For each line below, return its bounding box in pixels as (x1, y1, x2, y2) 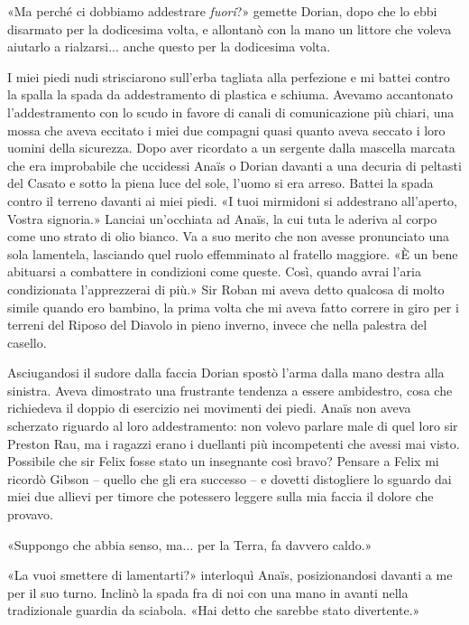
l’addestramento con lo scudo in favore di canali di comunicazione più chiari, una (7, 102, 455, 121)
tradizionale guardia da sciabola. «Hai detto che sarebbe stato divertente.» (7, 601, 420, 620)
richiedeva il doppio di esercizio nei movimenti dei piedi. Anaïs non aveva (7, 398, 411, 417)
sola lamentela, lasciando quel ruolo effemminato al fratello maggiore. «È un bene (7, 244, 458, 263)
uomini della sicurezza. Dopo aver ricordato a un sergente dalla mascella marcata (7, 138, 455, 157)
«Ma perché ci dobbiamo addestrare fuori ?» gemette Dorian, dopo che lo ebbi (7, 2, 437, 20)
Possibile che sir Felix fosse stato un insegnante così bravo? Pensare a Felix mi (7, 452, 439, 471)
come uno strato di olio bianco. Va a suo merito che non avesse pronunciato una (7, 227, 450, 246)
